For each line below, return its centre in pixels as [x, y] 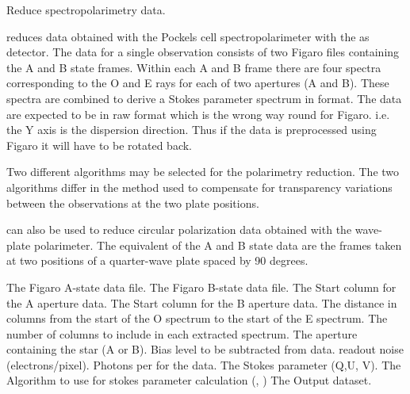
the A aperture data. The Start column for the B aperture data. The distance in [202, 302]
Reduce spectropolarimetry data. [86, 10]
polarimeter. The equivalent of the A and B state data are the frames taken [218, 245]
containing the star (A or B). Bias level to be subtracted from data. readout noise [205, 349]
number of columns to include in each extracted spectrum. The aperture [182, 333]
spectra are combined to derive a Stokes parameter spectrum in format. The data [204, 98]
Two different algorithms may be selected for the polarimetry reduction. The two [203, 172]
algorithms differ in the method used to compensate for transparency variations [199, 187]
